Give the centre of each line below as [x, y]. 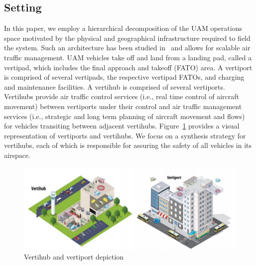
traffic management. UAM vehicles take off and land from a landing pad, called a [128, 57]
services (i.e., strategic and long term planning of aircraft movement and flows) [125, 116]
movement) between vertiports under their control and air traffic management [123, 106]
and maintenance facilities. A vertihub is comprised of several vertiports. [115, 86]
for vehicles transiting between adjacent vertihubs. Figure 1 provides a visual [122, 126]
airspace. [17, 155]
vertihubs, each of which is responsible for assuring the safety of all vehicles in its [128, 145]
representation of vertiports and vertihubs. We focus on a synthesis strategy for [125, 135]
